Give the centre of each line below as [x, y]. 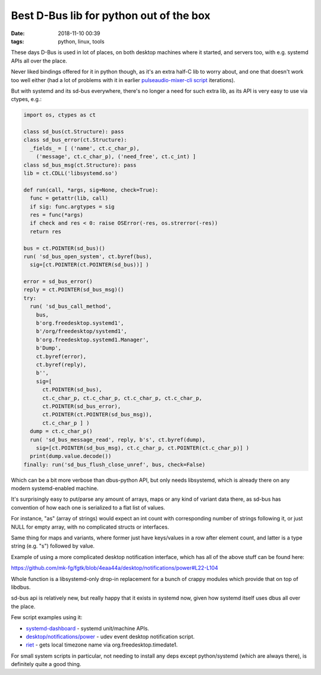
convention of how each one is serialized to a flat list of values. [88, 507]
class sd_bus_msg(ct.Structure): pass [80, 165]
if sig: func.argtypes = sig [73, 206]
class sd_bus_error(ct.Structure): [75, 140]
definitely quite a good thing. [46, 664]
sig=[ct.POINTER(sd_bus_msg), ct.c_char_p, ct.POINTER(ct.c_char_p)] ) [143, 448]
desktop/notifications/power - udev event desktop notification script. [110, 636]
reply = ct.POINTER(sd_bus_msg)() [74, 290]
